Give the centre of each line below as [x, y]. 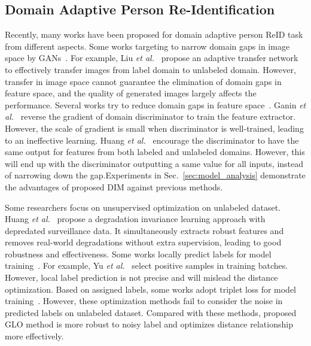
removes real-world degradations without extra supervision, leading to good [143, 242]
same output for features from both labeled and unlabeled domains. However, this [155, 152]
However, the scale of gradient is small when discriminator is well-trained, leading [154, 128]
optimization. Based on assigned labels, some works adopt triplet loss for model [151, 289]
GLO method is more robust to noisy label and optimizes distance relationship [149, 324]
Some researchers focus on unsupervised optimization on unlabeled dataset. [143, 207]
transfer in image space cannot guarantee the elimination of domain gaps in [143, 81]
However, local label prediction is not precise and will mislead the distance [141, 277]
